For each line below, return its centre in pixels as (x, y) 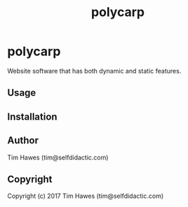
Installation (32, 116)
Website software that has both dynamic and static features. (94, 71)
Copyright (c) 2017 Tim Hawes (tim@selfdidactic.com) (86, 196)
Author (23, 141)
